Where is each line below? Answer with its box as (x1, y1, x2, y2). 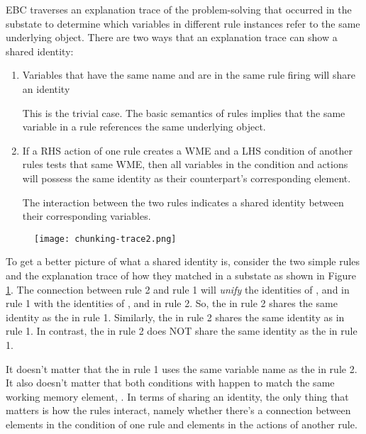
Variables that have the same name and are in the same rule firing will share (22, 67, 355, 82)
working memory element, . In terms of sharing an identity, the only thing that (6, 389, 349, 404)
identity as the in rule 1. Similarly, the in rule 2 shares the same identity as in (6, 309, 345, 324)
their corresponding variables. (22, 208, 151, 223)
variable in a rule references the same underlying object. (22, 119, 266, 134)
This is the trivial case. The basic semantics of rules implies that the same (22, 105, 345, 120)
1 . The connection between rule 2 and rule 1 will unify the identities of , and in (6, 282, 350, 296)
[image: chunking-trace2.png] (34, 233, 177, 244)
